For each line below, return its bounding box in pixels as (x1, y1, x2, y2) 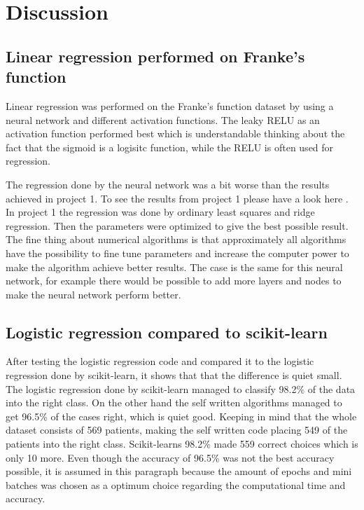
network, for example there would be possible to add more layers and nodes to (6, 273, 342, 288)
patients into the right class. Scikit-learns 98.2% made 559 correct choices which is (6, 436, 358, 451)
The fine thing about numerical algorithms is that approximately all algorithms (6, 232, 346, 247)
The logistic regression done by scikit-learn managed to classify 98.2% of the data (6, 381, 356, 396)
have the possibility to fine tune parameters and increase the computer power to (6, 245, 349, 260)
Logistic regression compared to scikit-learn (6, 321, 328, 343)
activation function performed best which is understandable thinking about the (6, 126, 345, 141)
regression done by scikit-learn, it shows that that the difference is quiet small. (6, 368, 342, 382)
